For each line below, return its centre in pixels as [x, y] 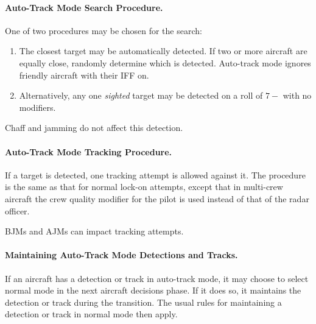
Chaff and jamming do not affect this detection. [94, 128]
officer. [17, 210]
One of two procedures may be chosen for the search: [104, 30]
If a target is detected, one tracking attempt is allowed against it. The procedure [155, 174]
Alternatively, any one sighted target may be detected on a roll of [141, 95]
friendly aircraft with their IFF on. [84, 75]
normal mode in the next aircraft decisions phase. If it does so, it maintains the [153, 290]
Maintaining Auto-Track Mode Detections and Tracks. [121, 255]
